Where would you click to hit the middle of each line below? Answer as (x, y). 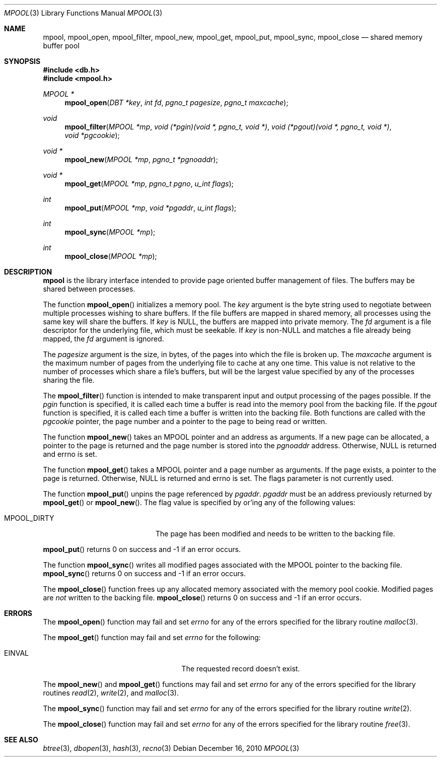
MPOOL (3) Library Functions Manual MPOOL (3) (83, 13)
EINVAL (16, 653)
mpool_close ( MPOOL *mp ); (111, 256)
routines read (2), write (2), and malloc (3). (111, 693)
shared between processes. (89, 289)
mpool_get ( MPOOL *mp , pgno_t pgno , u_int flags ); (149, 184)
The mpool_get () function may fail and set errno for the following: (152, 637)
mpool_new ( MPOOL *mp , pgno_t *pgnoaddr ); (141, 159)
